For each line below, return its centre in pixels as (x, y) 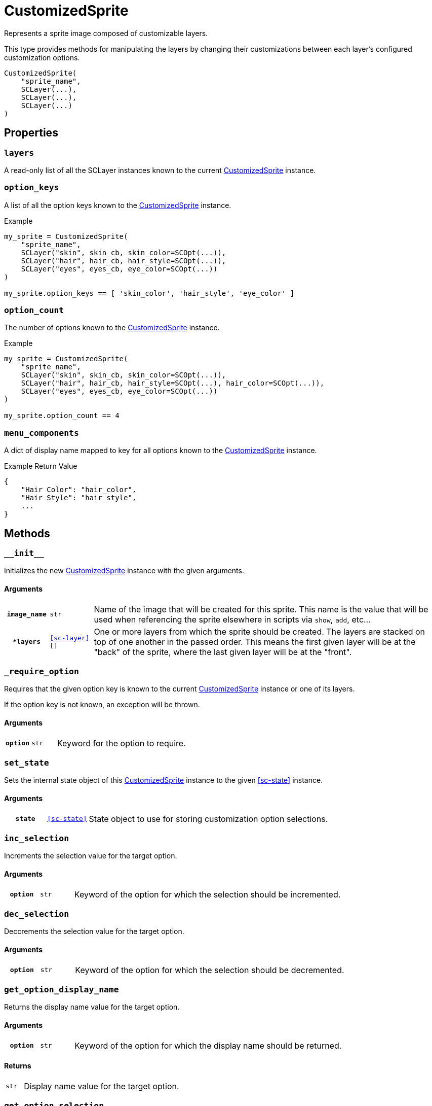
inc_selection (37, 838)
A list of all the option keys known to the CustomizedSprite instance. (118, 205)
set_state (27, 763)
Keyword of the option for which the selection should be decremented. (210, 970)
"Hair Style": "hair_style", (79, 498)
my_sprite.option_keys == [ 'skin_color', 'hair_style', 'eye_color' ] (149, 293)
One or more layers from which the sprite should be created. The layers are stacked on (260, 631)
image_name (27, 614)
